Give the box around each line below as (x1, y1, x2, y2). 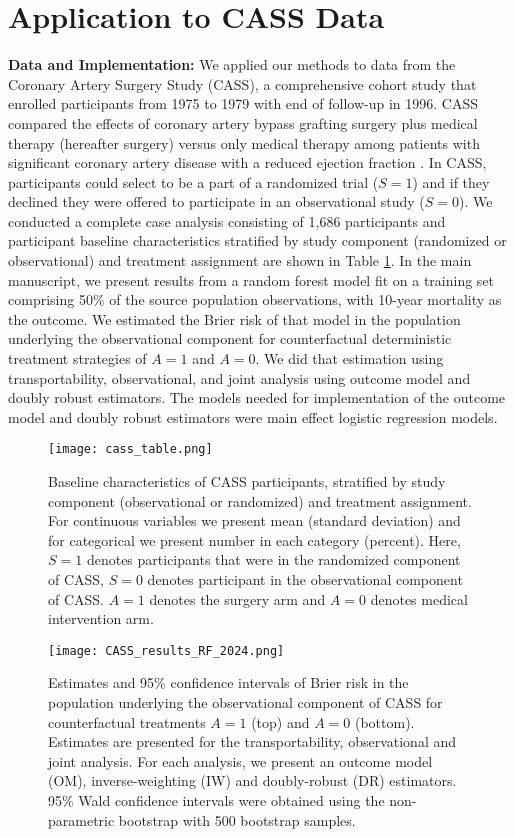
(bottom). (354, 711, 415, 732)
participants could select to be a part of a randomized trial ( (8, 171, 379, 192)
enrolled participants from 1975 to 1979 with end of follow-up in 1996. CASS (8, 93, 479, 114)
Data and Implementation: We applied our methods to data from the (8, 54, 456, 75)
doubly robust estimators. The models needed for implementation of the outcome (8, 387, 506, 408)
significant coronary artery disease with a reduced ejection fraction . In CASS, (8, 152, 487, 173)
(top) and (251, 711, 310, 732)
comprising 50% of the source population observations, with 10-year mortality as (8, 289, 502, 310)
